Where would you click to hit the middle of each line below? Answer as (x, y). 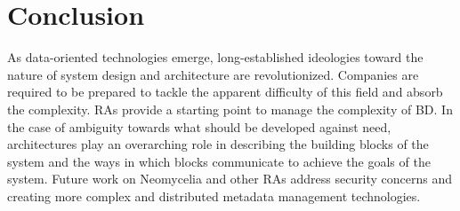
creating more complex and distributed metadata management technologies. (214, 195)
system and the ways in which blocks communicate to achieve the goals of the (219, 161)
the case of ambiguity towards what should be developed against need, (199, 126)
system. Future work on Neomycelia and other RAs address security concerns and (230, 179)
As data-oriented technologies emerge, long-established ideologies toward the (215, 57)
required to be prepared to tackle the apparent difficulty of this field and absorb (225, 92)
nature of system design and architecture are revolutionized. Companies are (213, 74)
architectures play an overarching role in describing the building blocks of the (218, 144)
